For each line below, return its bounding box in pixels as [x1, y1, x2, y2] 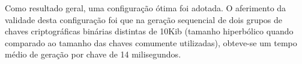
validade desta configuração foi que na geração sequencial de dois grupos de [5, 13, 283, 25]
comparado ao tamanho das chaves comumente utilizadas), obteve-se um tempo [5, 36, 297, 49]
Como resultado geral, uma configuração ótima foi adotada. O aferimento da [5, 2, 286, 14]
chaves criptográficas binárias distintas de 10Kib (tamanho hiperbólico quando [5, 25, 294, 37]
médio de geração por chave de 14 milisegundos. [5, 48, 181, 60]
